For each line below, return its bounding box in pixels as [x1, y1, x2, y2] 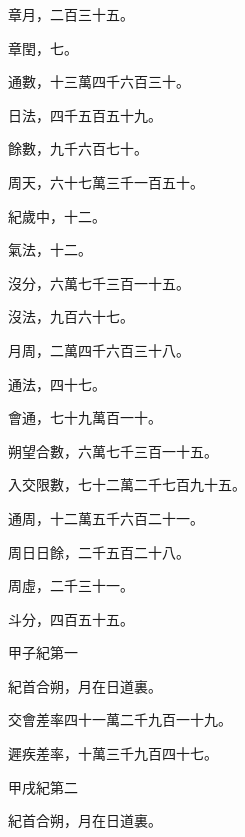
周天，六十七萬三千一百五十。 [8, 171, 204, 192]
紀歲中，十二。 [8, 205, 106, 226]
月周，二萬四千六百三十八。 [8, 339, 190, 360]
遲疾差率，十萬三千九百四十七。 [8, 743, 218, 764]
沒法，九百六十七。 [8, 306, 134, 327]
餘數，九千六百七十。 [8, 138, 148, 159]
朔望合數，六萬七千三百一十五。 [8, 440, 218, 461]
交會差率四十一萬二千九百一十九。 [8, 709, 232, 730]
